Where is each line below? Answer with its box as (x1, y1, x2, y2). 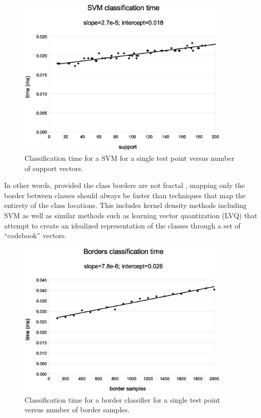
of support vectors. (25, 162, 83, 173)
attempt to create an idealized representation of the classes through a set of (4, 220, 241, 231)
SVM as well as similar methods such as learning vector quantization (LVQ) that (4, 210, 257, 221)
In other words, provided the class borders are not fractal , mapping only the (4, 180, 245, 191)
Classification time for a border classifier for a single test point (25, 394, 220, 405)
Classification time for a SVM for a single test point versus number (25, 153, 234, 163)
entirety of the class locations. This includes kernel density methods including (4, 200, 247, 211)
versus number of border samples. (25, 404, 130, 415)
